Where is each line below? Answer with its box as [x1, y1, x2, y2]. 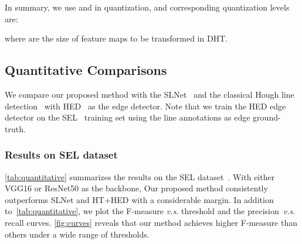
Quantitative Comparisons [5, 61, 167, 79]
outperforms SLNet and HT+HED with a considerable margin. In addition [5, 193, 274, 205]
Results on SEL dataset [5, 147, 118, 162]
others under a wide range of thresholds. [5, 228, 150, 240]
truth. [5, 122, 26, 135]
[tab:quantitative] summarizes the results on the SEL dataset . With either [5, 170, 275, 183]
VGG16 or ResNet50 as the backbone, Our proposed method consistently [5, 182, 268, 194]
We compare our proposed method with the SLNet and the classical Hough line [5, 88, 294, 100]
